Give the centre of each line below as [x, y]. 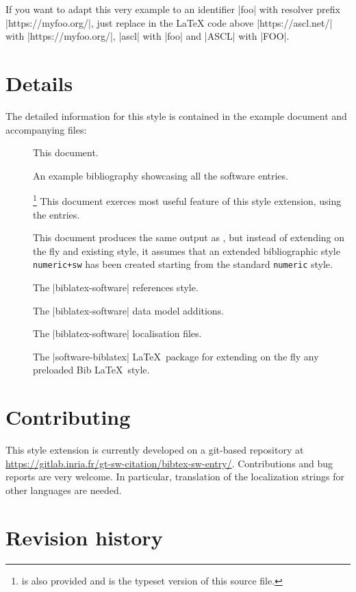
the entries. [56, 214]
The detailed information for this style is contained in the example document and [176, 115]
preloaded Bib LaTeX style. [91, 370]
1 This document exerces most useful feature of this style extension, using [187, 200]
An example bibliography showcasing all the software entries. [161, 175]
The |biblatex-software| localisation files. [117, 333]
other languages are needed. [64, 490]
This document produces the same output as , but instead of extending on [189, 237]
